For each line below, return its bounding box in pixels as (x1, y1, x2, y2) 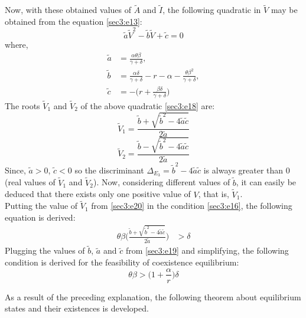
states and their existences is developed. (5, 302, 149, 314)
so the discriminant (74, 163, 144, 176)
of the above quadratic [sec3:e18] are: (80, 100, 215, 112)
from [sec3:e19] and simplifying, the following (125, 244, 289, 257)
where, (5, 38, 28, 51)
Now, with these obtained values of (5, 4, 132, 16)
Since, (5, 163, 26, 176)
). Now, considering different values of (93, 176, 230, 188)
